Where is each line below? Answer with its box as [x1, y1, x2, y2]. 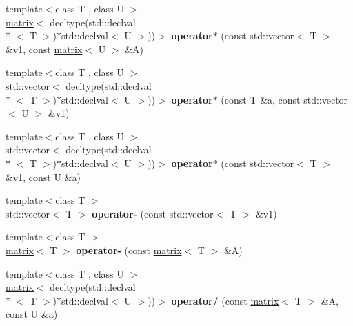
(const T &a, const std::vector [221, 92, 348, 106]
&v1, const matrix [6, 41, 83, 56]
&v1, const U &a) [6, 169, 81, 184]
